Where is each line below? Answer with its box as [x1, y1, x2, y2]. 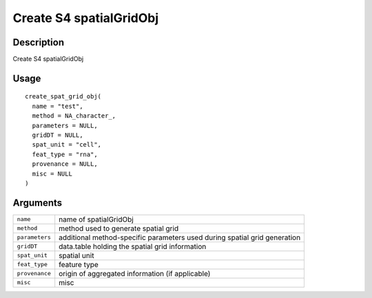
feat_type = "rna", [32, 150, 98, 158]
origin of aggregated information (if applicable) [59, 268, 211, 278]
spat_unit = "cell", [32, 141, 102, 149]
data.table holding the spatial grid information [59, 242, 207, 251]
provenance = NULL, [32, 160, 98, 168]
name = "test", [32, 102, 83, 110]
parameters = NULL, [32, 121, 98, 129]
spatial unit [59, 251, 94, 260]
